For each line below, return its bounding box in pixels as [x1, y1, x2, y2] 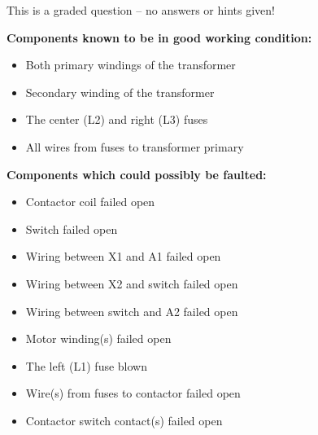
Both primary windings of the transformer [25, 56, 236, 73]
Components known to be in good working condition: [7, 29, 312, 46]
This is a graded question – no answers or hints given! [7, 2, 275, 18]
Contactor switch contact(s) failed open [25, 411, 223, 428]
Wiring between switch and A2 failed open [25, 302, 238, 319]
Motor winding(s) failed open [25, 330, 172, 347]
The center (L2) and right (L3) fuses [25, 111, 208, 128]
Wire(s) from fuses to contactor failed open [25, 384, 241, 402]
